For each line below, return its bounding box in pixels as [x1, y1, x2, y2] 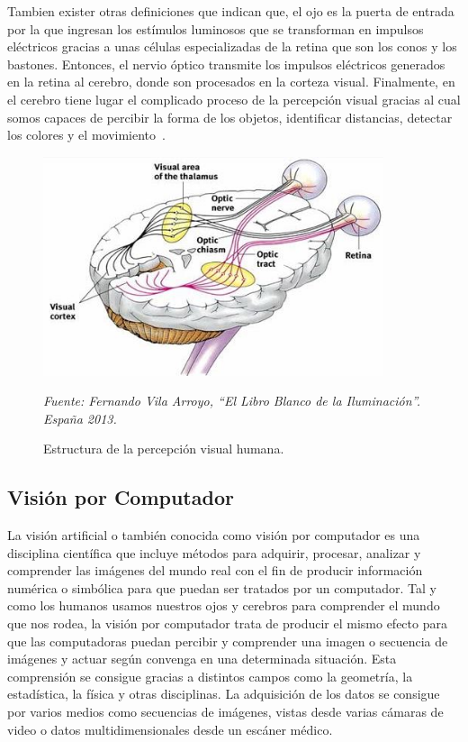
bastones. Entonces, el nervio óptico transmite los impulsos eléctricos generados [7, 54, 445, 73]
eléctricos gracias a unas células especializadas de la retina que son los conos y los [7, 37, 457, 56]
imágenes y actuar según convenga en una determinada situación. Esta [7, 649, 397, 668]
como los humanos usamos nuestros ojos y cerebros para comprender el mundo [7, 596, 440, 615]
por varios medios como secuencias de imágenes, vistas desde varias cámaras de [7, 702, 444, 721]
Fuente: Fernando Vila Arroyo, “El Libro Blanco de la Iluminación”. [43, 391, 420, 410]
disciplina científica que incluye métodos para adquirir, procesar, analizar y [7, 543, 421, 562]
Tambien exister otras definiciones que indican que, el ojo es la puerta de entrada [7, 2, 454, 20]
